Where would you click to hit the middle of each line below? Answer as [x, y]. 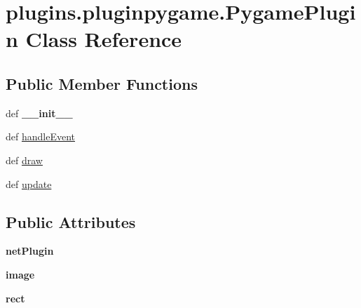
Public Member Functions [102, 83]
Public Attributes [71, 221]
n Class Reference [94, 39]
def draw [24, 160]
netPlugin [30, 251]
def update [29, 183]
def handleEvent [41, 136]
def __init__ [39, 113]
